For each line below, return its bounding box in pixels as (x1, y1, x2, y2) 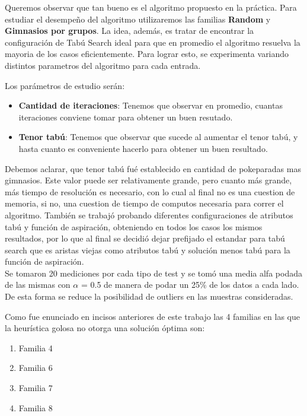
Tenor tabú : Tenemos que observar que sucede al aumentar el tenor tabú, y (18, 131, 298, 143)
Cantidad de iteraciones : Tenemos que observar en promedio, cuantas (18, 99, 283, 112)
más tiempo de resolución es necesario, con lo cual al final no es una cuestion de (5, 185, 295, 198)
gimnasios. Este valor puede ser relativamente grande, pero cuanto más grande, (5, 174, 292, 186)
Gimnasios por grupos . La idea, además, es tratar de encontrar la (5, 24, 254, 37)
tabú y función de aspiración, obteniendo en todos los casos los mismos (5, 220, 263, 233)
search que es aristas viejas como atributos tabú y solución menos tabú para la (5, 243, 290, 256)
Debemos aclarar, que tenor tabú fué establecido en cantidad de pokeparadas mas (5, 162, 301, 174)
